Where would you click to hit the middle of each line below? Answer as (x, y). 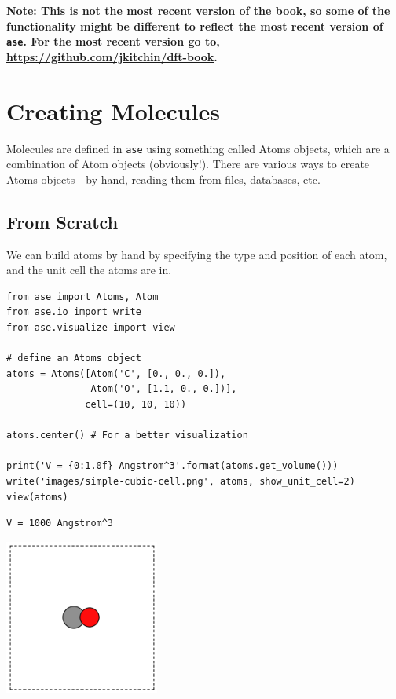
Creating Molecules (114, 110)
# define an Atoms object (74, 359)
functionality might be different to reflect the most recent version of (195, 26)
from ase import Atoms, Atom (82, 296)
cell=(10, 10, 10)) (136, 404)
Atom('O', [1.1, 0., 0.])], (164, 389)
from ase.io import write (74, 312)
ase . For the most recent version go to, (113, 41)
